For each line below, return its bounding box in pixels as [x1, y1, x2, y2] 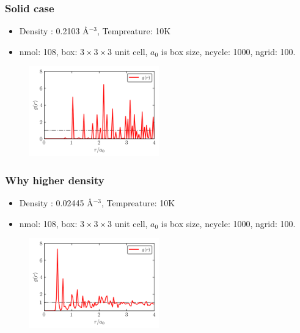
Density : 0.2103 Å [19, 24, 89, 37]
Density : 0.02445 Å [19, 196, 93, 209]
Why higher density [5, 172, 104, 187]
